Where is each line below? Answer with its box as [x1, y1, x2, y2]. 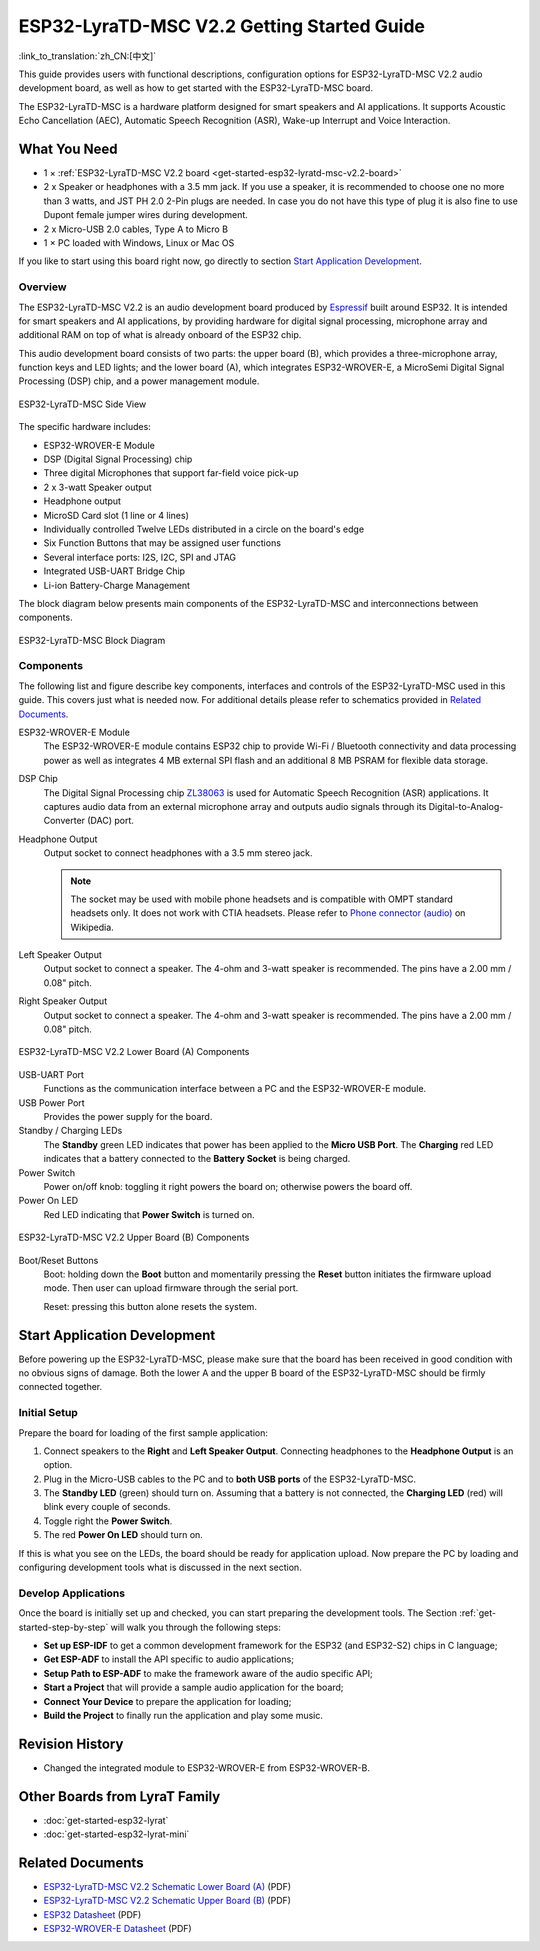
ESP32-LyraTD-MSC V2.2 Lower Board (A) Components [18, 1046, 250, 1058]
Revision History [18, 1735, 124, 1752]
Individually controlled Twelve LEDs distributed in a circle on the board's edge [43, 523, 365, 535]
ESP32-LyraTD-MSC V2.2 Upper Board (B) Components [18, 1231, 250, 1244]
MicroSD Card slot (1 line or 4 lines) [43, 509, 190, 521]
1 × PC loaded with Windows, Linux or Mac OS [43, 236, 235, 249]
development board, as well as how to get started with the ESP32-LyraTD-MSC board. [18, 82, 374, 94]
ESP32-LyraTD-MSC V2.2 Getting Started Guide [18, 15, 425, 37]
